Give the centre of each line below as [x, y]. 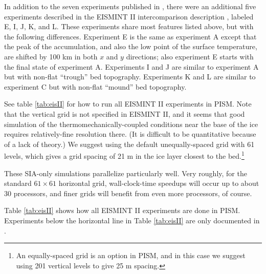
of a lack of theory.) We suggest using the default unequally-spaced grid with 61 [129, 144]
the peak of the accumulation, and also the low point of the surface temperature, [131, 46]
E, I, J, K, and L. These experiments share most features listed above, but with [129, 26]
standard [18, 183]
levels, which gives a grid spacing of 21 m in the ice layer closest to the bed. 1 [124, 155]
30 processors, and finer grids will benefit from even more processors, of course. [128, 193]
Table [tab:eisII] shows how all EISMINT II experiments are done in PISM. [122, 210]
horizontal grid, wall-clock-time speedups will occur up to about [159, 183]
